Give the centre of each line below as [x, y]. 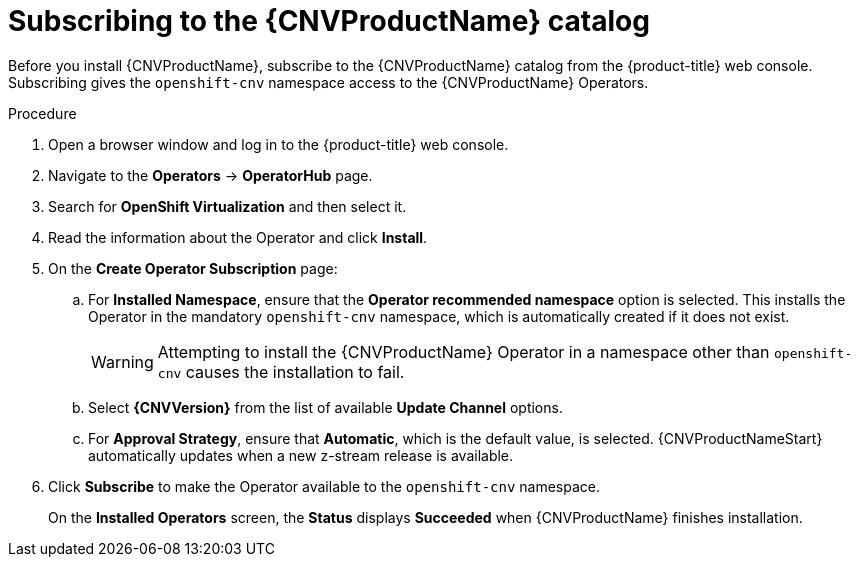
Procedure [42, 113]
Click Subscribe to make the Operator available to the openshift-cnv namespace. [324, 486]
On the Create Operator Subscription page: [193, 268]
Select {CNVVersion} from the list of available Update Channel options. [325, 407]
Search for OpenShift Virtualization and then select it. [227, 206]
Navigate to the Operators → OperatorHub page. [210, 175]
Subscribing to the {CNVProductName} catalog [329, 21]
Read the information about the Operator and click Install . [238, 237]
